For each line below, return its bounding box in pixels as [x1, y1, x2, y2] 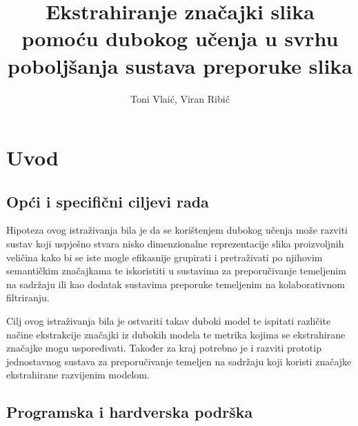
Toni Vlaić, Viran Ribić [130, 91, 230, 105]
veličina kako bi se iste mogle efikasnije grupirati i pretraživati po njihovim [6, 250, 323, 264]
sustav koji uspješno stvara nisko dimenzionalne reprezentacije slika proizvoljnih [6, 236, 344, 251]
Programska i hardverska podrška [6, 401, 253, 423]
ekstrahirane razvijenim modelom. [6, 367, 150, 382]
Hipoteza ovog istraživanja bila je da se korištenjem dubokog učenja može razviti [6, 223, 348, 237]
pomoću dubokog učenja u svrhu [21, 24, 339, 52]
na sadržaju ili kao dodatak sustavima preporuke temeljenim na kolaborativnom [6, 276, 345, 291]
